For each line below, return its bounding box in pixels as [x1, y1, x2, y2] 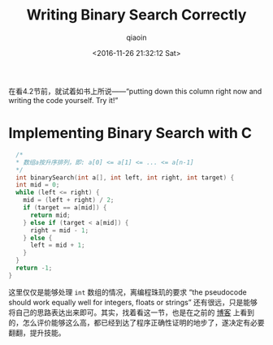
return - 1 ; [15, 264, 53, 272]
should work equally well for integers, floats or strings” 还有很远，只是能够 [8, 297, 258, 307]
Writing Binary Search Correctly [26, 6, 247, 24]
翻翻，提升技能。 [8, 327, 66, 338]
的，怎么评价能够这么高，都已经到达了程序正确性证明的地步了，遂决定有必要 [8, 317, 265, 327]
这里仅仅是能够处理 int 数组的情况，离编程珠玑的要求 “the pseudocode [8, 287, 247, 297]
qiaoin [126, 32, 147, 42]
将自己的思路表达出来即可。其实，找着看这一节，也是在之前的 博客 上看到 [8, 307, 254, 317]
